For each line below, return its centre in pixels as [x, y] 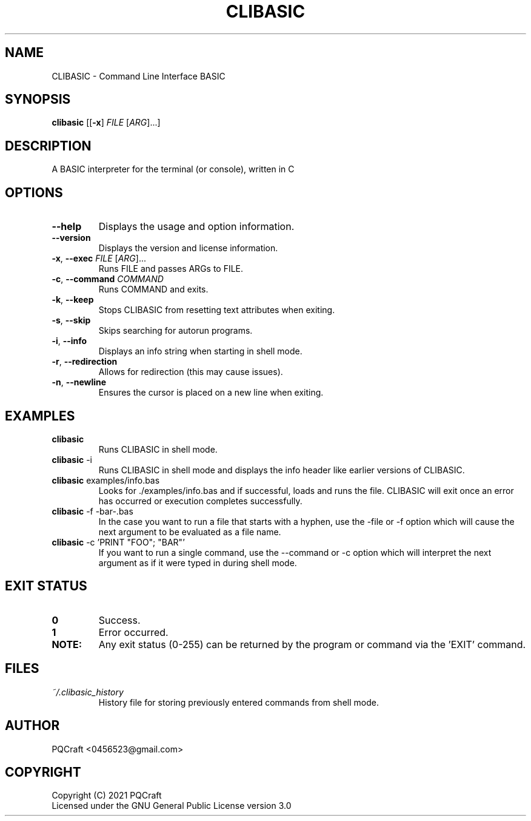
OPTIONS [34, 192]
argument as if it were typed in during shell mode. [198, 563]
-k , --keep [73, 300]
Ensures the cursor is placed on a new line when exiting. [211, 393]
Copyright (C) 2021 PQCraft [107, 796]
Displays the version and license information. [188, 248]
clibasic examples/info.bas [106, 480]
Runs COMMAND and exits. [153, 289]
